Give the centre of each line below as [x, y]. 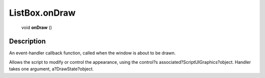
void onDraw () [37, 27]
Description [27, 41]
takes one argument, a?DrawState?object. [52, 69]
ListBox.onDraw [42, 13]
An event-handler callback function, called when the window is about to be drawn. [93, 53]
